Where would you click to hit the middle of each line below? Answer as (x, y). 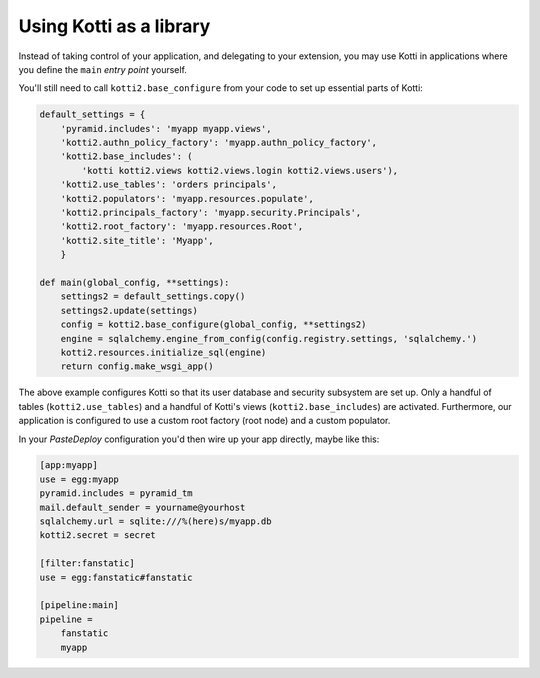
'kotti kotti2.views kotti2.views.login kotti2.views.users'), (240, 170)
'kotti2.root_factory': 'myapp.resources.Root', (182, 226)
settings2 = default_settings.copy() (153, 296)
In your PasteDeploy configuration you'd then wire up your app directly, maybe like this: (199, 439)
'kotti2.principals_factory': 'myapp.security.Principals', (211, 213)
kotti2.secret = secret (98, 535)
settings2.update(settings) (129, 310)
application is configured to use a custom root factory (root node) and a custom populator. (204, 421)
